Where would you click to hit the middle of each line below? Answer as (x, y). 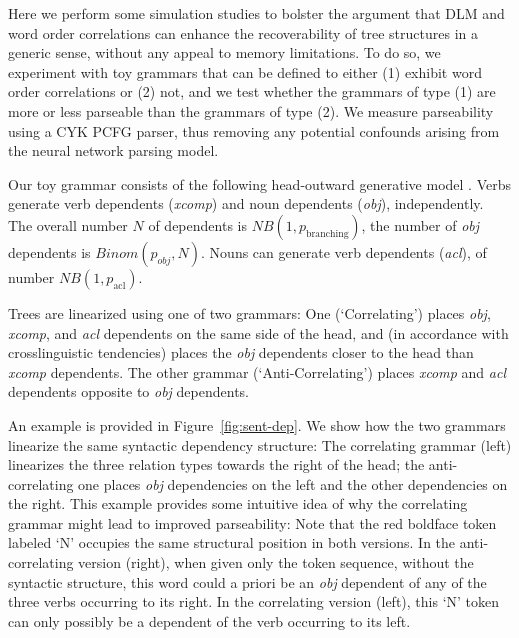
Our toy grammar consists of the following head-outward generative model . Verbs (259, 183)
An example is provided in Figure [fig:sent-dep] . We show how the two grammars (257, 424)
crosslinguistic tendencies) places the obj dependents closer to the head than (241, 352)
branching (327, 233)
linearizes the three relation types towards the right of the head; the (216, 464)
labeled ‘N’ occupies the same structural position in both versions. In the (232, 542)
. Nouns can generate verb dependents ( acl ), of (344, 251)
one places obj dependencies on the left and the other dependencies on (293, 483)
